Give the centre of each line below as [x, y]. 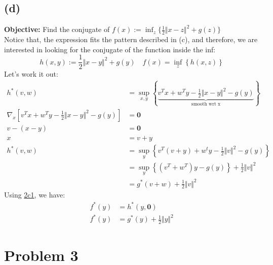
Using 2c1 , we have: [35, 195]
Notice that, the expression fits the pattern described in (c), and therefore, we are [131, 39]
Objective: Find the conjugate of [57, 29]
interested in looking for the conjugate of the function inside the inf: [110, 49]
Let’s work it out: [31, 74]
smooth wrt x [206, 104]
